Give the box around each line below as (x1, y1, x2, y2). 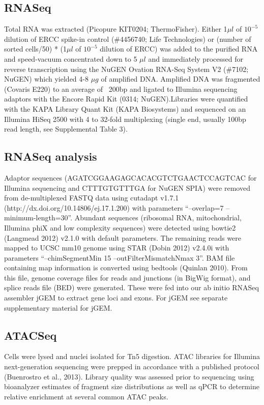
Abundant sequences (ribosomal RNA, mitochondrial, (74, 212, 242, 223)
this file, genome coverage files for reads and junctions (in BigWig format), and (4, 272, 251, 283)
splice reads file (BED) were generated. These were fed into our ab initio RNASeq (4, 282, 259, 293)
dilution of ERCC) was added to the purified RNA (100, 43, 258, 54)
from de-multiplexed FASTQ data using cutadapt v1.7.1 (4, 192, 179, 203)
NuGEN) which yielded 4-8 (4, 73, 89, 84)
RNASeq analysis (4, 148, 97, 164)
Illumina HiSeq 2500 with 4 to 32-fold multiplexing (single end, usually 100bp (4, 113, 246, 124)
